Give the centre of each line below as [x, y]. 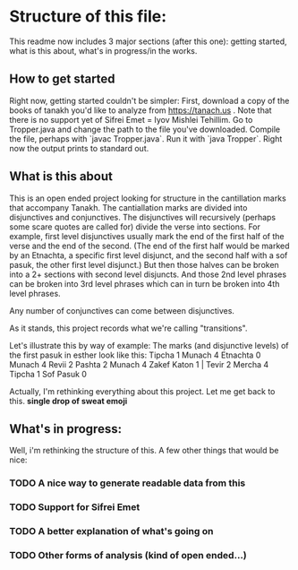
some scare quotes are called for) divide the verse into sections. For [135, 227]
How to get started [62, 79]
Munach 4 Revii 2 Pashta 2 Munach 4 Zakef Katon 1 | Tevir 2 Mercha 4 [139, 364]
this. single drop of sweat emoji [68, 401]
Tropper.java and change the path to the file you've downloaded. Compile [145, 129]
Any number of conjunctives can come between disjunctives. [122, 310]
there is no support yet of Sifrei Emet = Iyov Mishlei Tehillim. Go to [131, 119]
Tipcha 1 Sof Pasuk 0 [48, 374]
